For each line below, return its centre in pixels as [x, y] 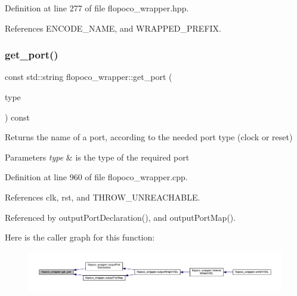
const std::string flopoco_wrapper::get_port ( [89, 77]
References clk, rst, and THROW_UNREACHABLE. [103, 197]
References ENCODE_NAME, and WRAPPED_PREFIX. [113, 28]
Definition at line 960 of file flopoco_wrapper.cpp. [96, 177]
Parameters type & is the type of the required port [97, 157]
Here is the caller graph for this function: [80, 237]
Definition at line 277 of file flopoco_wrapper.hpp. [97, 8]
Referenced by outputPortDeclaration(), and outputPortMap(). [120, 217]
